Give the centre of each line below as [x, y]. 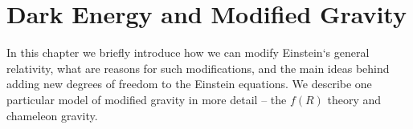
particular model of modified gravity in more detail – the [147, 99]
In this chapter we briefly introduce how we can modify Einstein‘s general [188, 52]
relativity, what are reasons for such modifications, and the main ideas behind [198, 68]
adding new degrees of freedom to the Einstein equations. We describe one [189, 84]
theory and [354, 99]
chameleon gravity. [52, 115]
